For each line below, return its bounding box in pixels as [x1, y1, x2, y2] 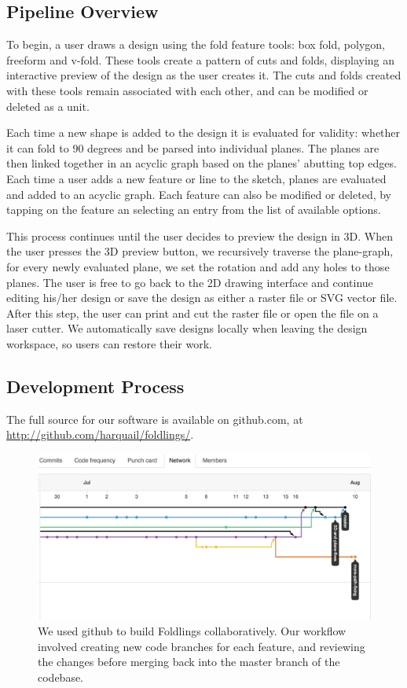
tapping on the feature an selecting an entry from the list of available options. [6, 201, 381, 218]
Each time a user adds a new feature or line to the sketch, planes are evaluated [6, 170, 387, 186]
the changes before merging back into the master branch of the [38, 653, 340, 670]
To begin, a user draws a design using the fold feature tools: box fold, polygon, [6, 36, 385, 53]
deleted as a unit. [6, 97, 90, 114]
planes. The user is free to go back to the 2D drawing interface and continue [6, 274, 373, 290]
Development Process [6, 373, 185, 398]
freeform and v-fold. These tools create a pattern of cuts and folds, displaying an [6, 51, 395, 68]
